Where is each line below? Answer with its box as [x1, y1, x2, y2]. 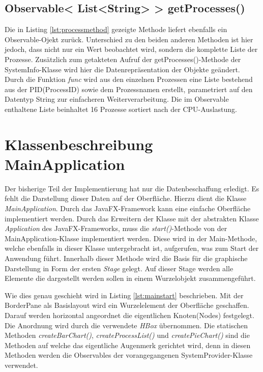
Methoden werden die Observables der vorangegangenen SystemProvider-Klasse [5, 350, 253, 360]
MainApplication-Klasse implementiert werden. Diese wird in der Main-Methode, [5, 233, 257, 243]
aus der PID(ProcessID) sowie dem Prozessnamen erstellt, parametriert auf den [5, 83, 253, 94]
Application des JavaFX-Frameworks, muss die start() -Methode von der [5, 223, 227, 234]
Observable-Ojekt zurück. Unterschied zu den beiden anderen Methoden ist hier [5, 34, 253, 44]
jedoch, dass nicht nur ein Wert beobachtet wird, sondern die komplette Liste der [5, 44, 258, 54]
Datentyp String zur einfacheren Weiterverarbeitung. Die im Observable [5, 94, 229, 104]
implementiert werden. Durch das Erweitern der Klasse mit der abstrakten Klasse [5, 213, 259, 223]
